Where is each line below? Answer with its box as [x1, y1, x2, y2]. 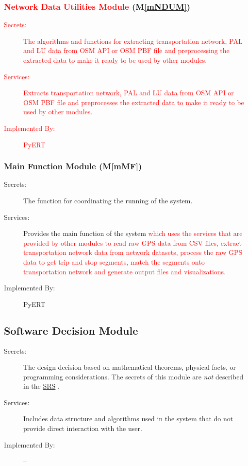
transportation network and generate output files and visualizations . [23, 266, 226, 276]
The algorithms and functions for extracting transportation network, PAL [23, 36, 243, 46]
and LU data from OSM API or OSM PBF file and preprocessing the [23, 45, 230, 55]
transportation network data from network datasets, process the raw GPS [23, 247, 243, 257]
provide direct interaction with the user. [23, 423, 142, 433]
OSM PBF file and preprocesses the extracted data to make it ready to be [23, 97, 244, 107]
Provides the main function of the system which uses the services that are [23, 228, 243, 238]
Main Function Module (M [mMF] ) [4, 160, 142, 172]
